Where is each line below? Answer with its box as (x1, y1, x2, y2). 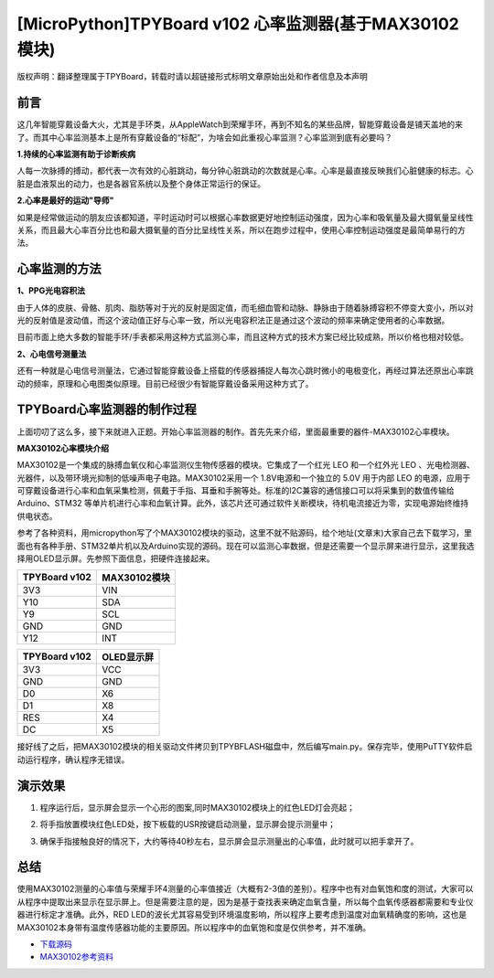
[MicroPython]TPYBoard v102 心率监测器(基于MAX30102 (16, 14, 459, 34)
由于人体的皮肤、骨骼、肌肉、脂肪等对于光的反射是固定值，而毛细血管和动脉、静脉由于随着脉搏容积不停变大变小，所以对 (16, 302, 474, 313)
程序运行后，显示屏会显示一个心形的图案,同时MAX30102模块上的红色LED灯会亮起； (39, 802, 356, 813)
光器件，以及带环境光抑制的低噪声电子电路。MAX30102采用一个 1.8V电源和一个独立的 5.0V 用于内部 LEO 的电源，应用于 (16, 472, 471, 484)
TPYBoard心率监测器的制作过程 (16, 402, 197, 418)
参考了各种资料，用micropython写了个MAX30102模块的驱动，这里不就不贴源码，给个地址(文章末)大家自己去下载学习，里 (16, 527, 473, 538)
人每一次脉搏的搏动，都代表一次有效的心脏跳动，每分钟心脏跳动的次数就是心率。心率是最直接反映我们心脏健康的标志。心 (16, 165, 474, 176)
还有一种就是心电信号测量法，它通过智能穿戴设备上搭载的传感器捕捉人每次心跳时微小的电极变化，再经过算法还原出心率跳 (16, 366, 474, 377)
